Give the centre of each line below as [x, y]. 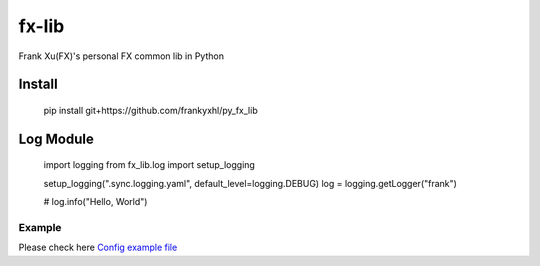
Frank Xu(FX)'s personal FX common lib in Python [121, 56]
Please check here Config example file [98, 247]
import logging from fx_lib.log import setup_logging [149, 165]
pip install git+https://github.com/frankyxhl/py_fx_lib [151, 110]
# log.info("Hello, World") [95, 202]
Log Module [56, 138]
